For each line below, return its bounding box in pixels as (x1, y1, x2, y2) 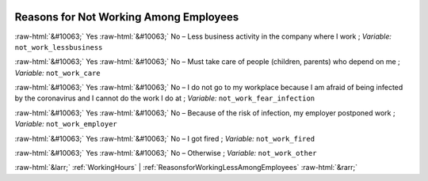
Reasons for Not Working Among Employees (14, 10, 239, 24)
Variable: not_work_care (14, 68, 101, 77)
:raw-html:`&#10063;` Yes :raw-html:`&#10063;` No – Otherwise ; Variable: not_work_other (14, 149, 317, 158)
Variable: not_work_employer (14, 119, 118, 129)
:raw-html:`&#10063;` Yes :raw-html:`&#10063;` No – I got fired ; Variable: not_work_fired (14, 134, 315, 143)
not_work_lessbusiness (14, 43, 103, 51)
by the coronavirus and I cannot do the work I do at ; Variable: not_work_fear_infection (14, 93, 315, 103)
